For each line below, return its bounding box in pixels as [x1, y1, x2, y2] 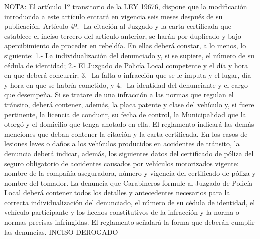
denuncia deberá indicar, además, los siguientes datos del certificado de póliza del [4, 148, 254, 158]
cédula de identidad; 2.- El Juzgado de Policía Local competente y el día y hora [4, 60, 248, 70]
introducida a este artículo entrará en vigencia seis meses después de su [4, 11, 223, 21]
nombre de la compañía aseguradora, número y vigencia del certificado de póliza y [4, 168, 256, 178]
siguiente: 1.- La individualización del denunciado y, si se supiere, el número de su [4, 50, 254, 60]
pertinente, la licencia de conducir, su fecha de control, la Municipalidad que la [4, 109, 246, 119]
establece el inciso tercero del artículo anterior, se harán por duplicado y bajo [4, 30, 241, 41]
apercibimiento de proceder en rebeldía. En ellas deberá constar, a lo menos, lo [4, 40, 246, 51]
